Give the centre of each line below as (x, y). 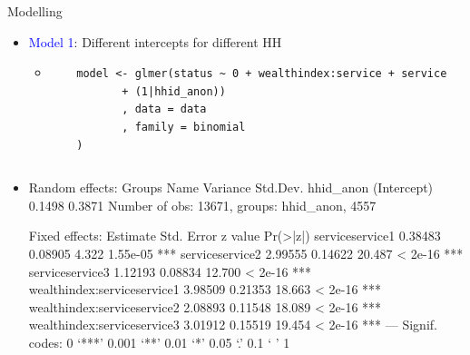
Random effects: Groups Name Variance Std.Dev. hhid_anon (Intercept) (231, 187)
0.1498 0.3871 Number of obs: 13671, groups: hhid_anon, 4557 (202, 205)
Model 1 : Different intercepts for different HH (155, 41)
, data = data (164, 109)
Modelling (35, 11)
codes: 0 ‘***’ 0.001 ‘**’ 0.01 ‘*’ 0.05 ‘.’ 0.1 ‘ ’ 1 (159, 342)
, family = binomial (184, 127)
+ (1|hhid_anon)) (174, 91)
